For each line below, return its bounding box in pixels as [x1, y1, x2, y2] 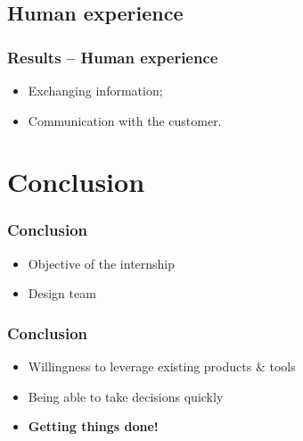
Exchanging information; [28, 81, 163, 99]
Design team [28, 284, 96, 303]
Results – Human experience [7, 46, 218, 68]
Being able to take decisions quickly [28, 387, 224, 405]
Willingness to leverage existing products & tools [28, 357, 296, 376]
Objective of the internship [28, 254, 176, 272]
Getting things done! [28, 417, 159, 436]
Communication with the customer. [28, 111, 222, 129]
